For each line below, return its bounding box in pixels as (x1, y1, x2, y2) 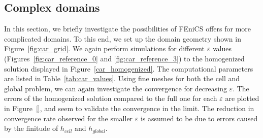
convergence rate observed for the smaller (4, 113, 133, 123)
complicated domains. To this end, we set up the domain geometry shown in (4, 33, 241, 44)
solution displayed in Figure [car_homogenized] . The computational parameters (4, 63, 253, 74)
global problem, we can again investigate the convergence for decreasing (4, 83, 227, 93)
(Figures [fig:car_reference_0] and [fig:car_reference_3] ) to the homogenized (4, 53, 245, 63)
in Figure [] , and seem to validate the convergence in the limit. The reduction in (4, 102, 254, 113)
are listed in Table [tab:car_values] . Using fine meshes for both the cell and (4, 73, 240, 84)
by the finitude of (4, 123, 58, 133)
